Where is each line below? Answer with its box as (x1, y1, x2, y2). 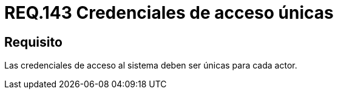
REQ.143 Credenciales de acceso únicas (4, 2, 334, 23)
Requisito (4, 34, 63, 50)
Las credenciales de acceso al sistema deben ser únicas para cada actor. (4, 60, 297, 71)
